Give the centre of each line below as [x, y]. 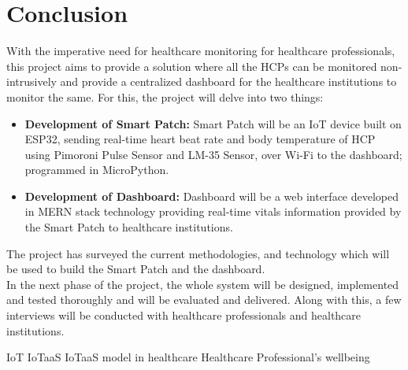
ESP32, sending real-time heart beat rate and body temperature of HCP [200, 139]
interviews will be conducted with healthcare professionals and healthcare [184, 315]
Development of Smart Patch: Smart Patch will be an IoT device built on [213, 123]
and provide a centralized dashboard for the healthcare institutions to [228, 81]
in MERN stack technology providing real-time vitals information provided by [213, 211]
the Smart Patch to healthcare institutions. [129, 227]
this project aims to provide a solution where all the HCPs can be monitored [192, 66]
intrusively [32, 81]
